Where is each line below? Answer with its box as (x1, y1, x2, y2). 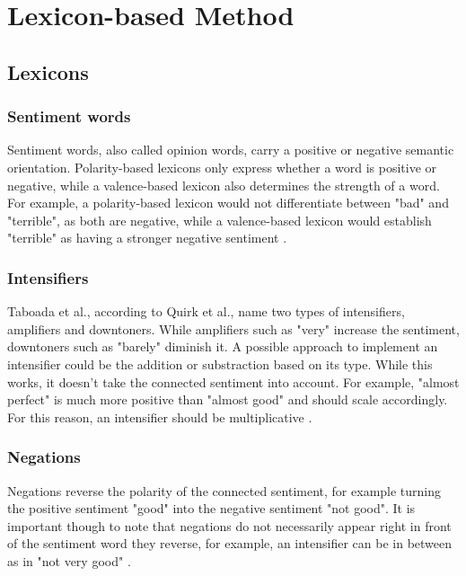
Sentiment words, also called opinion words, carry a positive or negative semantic (7, 140, 454, 159)
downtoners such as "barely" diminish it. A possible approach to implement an (7, 337, 438, 356)
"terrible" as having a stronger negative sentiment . (7, 228, 287, 247)
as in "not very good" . (7, 551, 131, 570)
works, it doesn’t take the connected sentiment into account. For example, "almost (7, 372, 460, 391)
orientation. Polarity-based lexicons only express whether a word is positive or (7, 157, 437, 176)
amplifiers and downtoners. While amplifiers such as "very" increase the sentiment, (7, 319, 460, 338)
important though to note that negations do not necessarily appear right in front (7, 516, 452, 535)
